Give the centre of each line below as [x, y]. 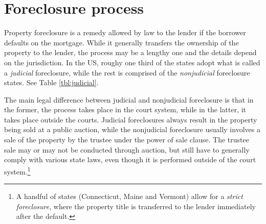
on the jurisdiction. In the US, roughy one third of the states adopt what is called [132, 62]
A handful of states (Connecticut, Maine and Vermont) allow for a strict [129, 196]
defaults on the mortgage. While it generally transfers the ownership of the [121, 42]
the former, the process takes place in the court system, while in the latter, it [125, 109]
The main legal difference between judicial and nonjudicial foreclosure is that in [129, 99]
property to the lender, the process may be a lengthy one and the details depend [130, 52]
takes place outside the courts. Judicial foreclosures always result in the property [131, 119]
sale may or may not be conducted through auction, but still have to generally [127, 149]
